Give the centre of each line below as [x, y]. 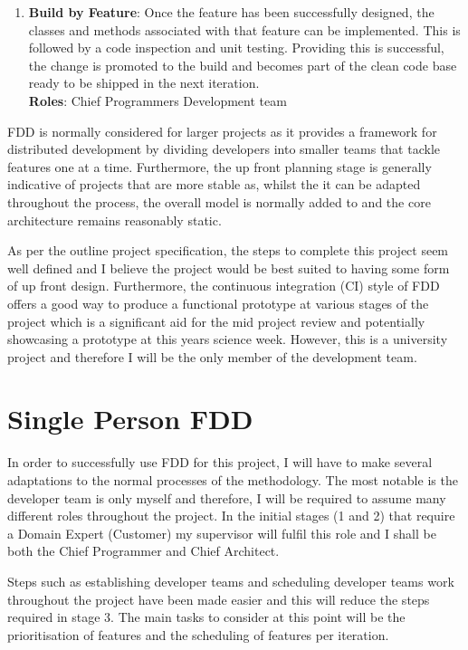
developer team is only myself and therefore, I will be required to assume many [227, 497]
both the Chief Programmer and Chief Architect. [143, 551]
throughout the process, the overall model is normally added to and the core [219, 201]
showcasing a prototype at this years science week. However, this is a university [228, 339]
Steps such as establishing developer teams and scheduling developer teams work [231, 581]
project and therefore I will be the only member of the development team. [212, 356]
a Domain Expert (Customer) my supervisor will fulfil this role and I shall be [222, 533]
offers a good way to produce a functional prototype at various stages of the [218, 303]
